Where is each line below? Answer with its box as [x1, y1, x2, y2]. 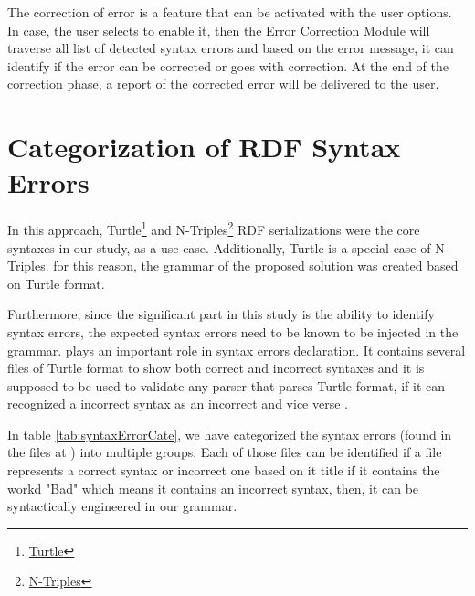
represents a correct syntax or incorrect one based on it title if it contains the [7, 461, 440, 480]
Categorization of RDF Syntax [7, 128, 401, 165]
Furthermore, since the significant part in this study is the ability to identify [7, 304, 435, 324]
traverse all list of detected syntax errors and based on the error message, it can [7, 38, 454, 58]
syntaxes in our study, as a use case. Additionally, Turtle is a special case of [7, 238, 431, 257]
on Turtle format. [7, 273, 105, 293]
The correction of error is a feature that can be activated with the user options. [7, 3, 452, 21]
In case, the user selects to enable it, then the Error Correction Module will [7, 20, 430, 39]
